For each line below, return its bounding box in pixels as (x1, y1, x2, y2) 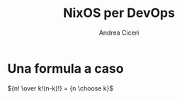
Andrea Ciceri (98, 28, 140, 37)
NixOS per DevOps (62, 5, 176, 21)
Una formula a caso (7, 60, 124, 76)
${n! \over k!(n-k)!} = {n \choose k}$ (7, 83, 114, 93)
